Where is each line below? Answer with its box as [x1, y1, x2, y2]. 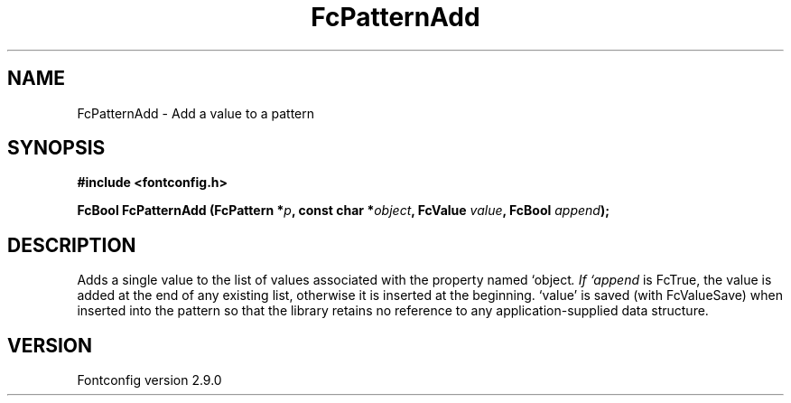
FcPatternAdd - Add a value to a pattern [77, 105, 315, 121]
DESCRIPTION [7, 233, 136, 257]
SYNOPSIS [7, 136, 106, 160]
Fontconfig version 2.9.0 [77, 372, 222, 389]
